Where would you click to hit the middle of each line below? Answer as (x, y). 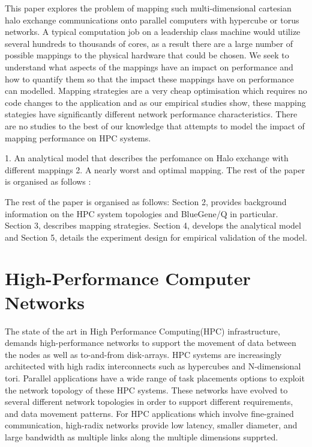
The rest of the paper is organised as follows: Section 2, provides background (146, 201)
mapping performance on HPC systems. (78, 137)
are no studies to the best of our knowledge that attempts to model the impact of (155, 125)
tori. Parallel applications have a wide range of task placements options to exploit (155, 378)
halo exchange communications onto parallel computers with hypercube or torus (152, 20)
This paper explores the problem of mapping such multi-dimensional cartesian (148, 8)
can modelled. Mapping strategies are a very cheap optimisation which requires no (156, 91)
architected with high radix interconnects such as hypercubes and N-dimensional (153, 366)
